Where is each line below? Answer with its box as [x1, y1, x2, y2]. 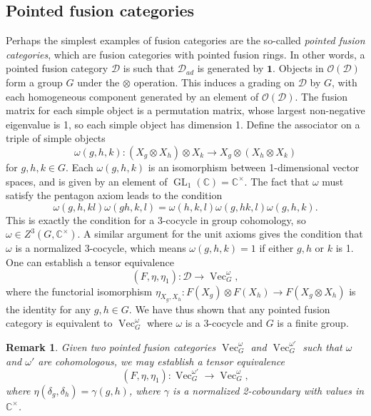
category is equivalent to [6, 315, 113, 330]
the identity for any [6, 301, 91, 316]
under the [77, 74, 120, 89]
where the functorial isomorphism [6, 283, 153, 298]
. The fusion [295, 88, 348, 103]
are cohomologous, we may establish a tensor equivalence [38, 353, 285, 368]
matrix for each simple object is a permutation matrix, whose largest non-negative [6, 103, 365, 118]
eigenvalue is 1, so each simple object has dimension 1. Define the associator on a [6, 116, 360, 131]
